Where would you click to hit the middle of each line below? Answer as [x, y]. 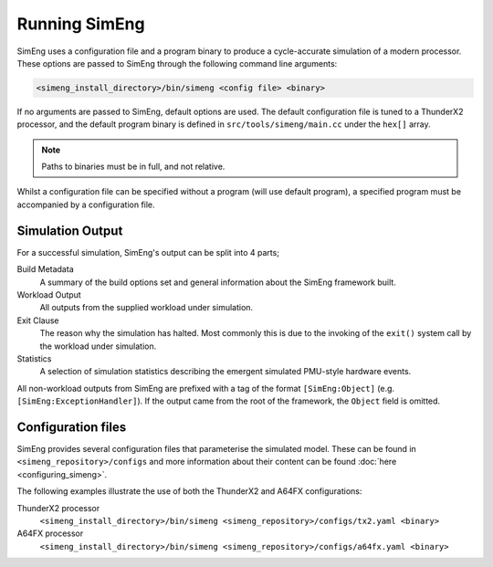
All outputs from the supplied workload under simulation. [147, 308]
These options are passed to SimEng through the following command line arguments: [177, 63]
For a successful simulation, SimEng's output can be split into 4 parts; [148, 252]
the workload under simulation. [98, 346]
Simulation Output [70, 231]
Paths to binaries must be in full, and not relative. [133, 167]
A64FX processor [50, 533]
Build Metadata [45, 269]
